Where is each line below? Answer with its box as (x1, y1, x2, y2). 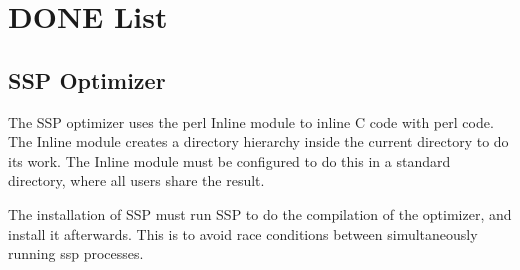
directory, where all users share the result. (8, 170, 265, 191)
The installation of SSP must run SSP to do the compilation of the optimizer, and (8, 203, 512, 224)
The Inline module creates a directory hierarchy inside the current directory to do (8, 131, 509, 152)
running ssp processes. (8, 243, 144, 264)
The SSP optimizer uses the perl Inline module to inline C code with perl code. (8, 111, 494, 132)
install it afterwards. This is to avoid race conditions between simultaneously (8, 223, 478, 244)
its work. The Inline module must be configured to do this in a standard (8, 150, 451, 171)
